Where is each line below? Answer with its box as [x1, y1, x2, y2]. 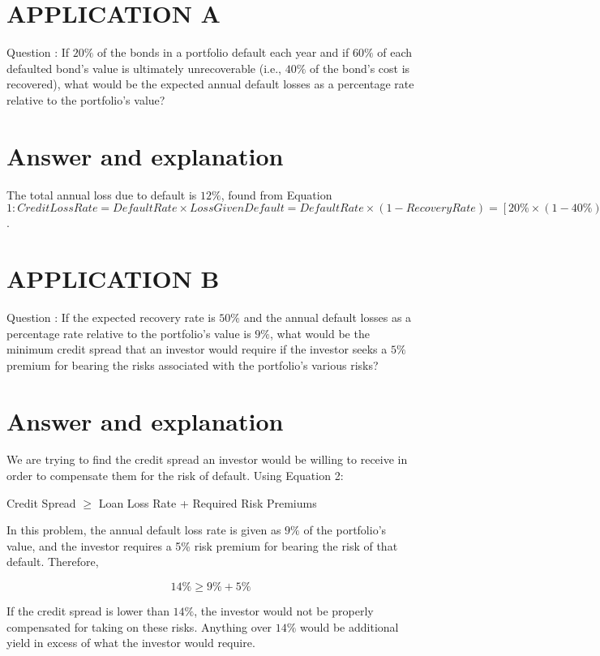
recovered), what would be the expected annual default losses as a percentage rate [6, 75, 414, 92]
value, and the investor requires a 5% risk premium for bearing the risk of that [6, 537, 398, 554]
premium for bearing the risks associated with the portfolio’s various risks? [6, 356, 379, 373]
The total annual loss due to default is [6, 186, 197, 203]
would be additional [300, 618, 399, 635]
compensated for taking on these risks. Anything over [6, 618, 272, 635]
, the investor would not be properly [194, 602, 374, 619]
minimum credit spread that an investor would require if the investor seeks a [6, 341, 388, 358]
